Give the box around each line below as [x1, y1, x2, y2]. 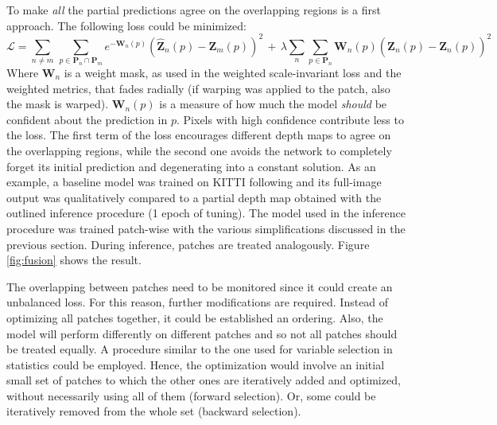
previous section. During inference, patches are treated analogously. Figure [6, 236, 370, 252]
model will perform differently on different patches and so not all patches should [6, 325, 398, 341]
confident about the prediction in [6, 111, 168, 127]
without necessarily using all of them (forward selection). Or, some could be [6, 387, 376, 404]
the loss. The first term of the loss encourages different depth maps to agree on [6, 127, 391, 143]
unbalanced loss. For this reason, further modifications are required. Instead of [6, 294, 389, 310]
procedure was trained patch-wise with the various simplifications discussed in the [6, 220, 406, 236]
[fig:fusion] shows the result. [6, 251, 142, 268]
